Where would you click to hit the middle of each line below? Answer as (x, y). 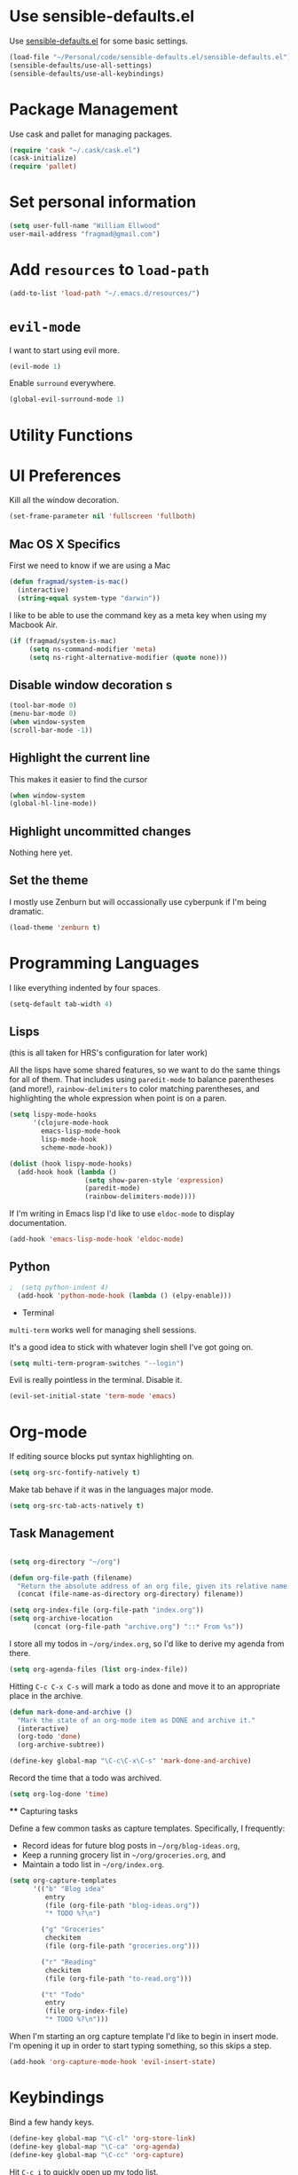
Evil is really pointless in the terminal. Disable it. (96, 1380)
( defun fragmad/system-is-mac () (69, 582)
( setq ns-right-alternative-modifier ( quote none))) (128, 657)
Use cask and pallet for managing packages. (91, 134)
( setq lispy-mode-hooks (53, 1115)
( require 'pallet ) (43, 167)
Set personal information (103, 202)
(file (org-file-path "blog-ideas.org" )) (122, 1905)
